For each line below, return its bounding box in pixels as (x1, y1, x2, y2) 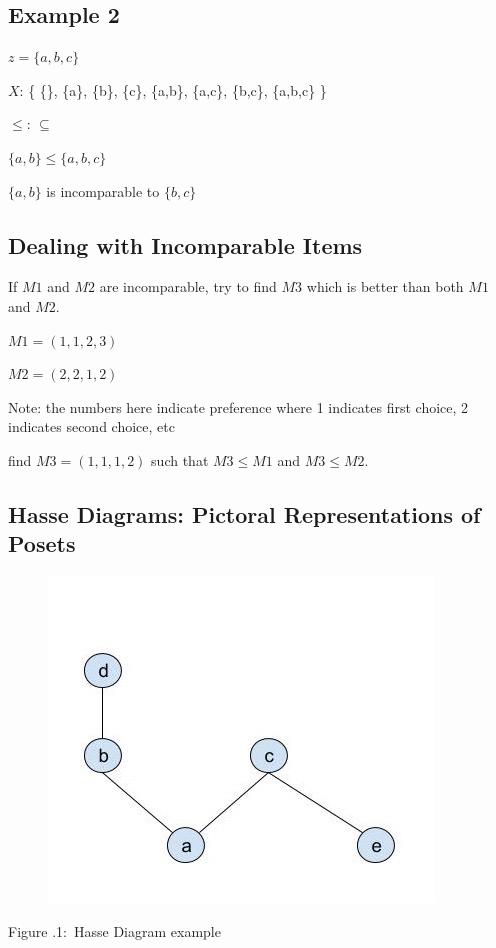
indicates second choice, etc (8, 416, 175, 437)
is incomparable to (46, 180, 160, 201)
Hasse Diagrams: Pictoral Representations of (8, 498, 481, 529)
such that (151, 449, 209, 470)
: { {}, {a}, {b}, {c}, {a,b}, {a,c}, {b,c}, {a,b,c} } (19, 79, 327, 100)
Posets (8, 528, 76, 559)
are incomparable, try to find (99, 276, 277, 297)
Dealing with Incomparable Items (8, 229, 363, 260)
